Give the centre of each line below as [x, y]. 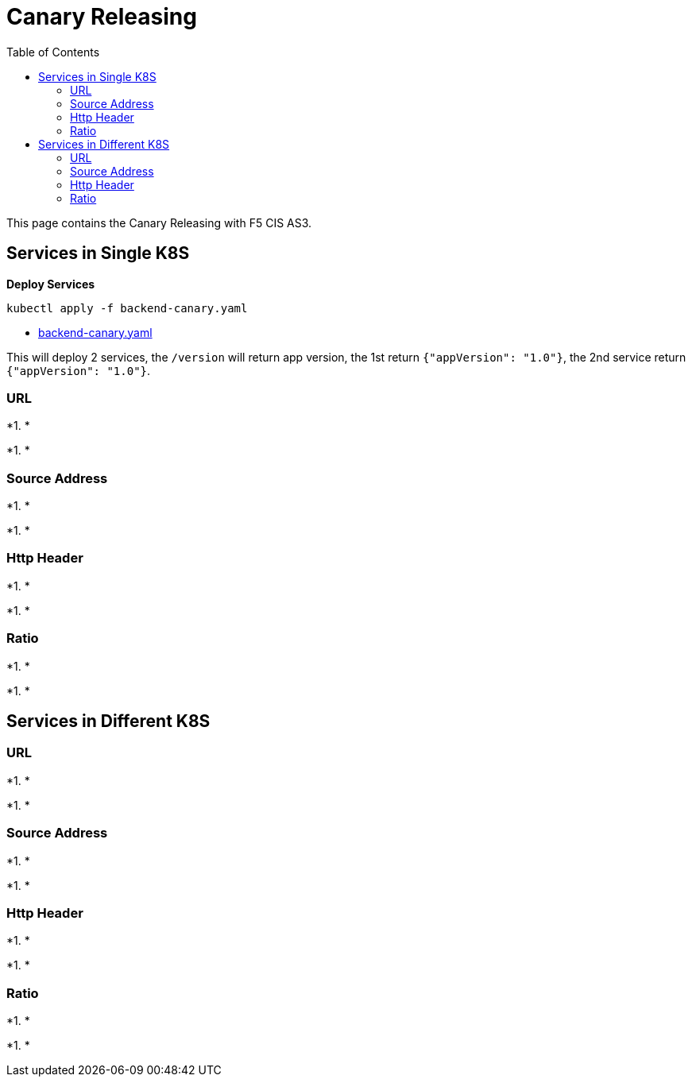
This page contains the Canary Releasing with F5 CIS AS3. [159, 222]
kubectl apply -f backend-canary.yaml [127, 308]
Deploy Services [51, 284]
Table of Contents [53, 52]
